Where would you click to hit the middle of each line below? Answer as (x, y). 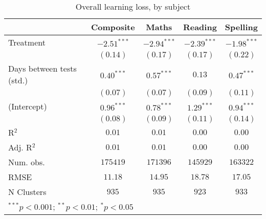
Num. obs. (27, 162)
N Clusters (27, 192)
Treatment (27, 42)
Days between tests (42, 68)
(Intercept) (28, 106)
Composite (113, 27)
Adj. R (20, 147)
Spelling (241, 27)
